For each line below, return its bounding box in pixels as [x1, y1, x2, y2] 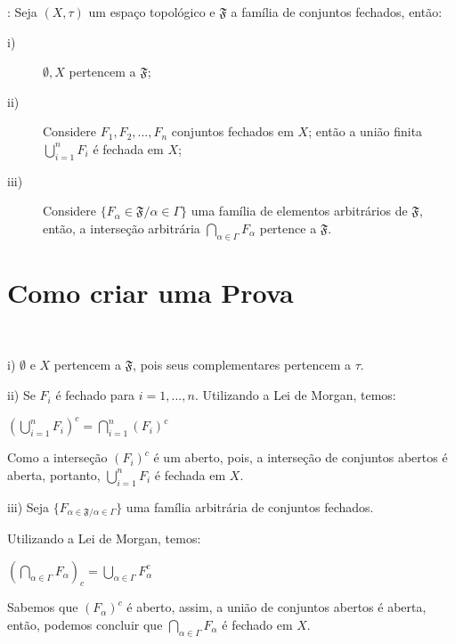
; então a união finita [308, 122, 423, 141]
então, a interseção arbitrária [43, 218, 200, 237]
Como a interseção [7, 448, 108, 467]
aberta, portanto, [7, 465, 101, 484]
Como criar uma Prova [7, 273, 294, 310]
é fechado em [222, 615, 293, 633]
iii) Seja [7, 497, 50, 516]
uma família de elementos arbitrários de [191, 201, 408, 220]
